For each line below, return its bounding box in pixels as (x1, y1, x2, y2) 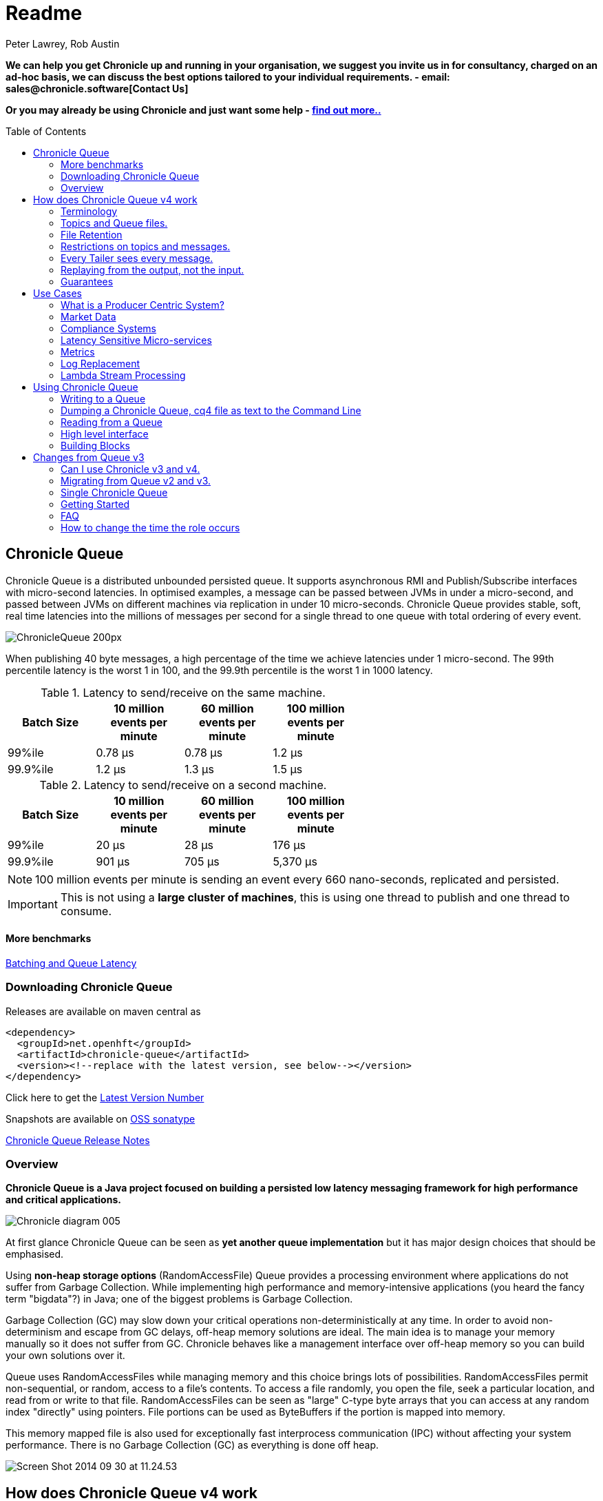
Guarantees (61, 275, 114, 287)
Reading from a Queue (61, 416, 162, 428)
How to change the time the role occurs (61, 521, 240, 533)
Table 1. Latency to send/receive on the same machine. (41, 685, 326, 700)
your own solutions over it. (6, 1349, 125, 1362)
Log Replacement (61, 357, 140, 369)
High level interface (61, 427, 149, 440)
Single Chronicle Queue (61, 486, 168, 498)
